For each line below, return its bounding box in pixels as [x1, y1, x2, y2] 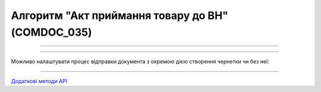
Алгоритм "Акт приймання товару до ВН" [11, 9, 229, 22]
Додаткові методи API [11, 77, 68, 84]
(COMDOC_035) [11, 26, 92, 39]
